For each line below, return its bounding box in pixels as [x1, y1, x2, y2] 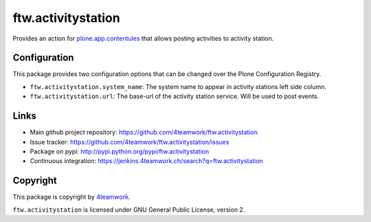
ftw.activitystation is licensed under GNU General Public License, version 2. [12, 206, 245, 214]
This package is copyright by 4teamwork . [12, 193, 131, 201]
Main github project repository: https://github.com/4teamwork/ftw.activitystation [30, 128, 258, 136]
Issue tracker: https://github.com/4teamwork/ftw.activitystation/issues [30, 138, 229, 146]
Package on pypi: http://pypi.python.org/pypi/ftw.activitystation [30, 147, 210, 156]
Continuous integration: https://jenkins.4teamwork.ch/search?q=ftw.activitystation [30, 157, 264, 165]
